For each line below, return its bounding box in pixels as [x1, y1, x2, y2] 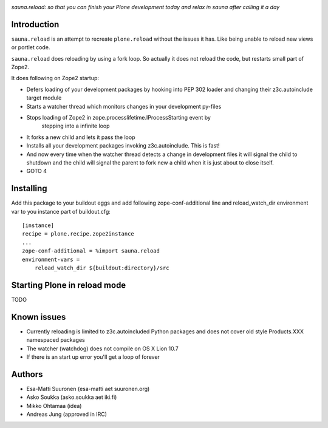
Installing [11, 183, 48, 194]
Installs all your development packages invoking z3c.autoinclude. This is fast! [26, 142, 220, 149]
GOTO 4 [26, 168, 47, 175]
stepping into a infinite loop [41, 122, 110, 130]
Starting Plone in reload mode [11, 280, 126, 290]
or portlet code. [11, 44, 50, 51]
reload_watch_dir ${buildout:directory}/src [34, 265, 169, 271]
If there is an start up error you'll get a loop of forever [26, 353, 160, 361]
